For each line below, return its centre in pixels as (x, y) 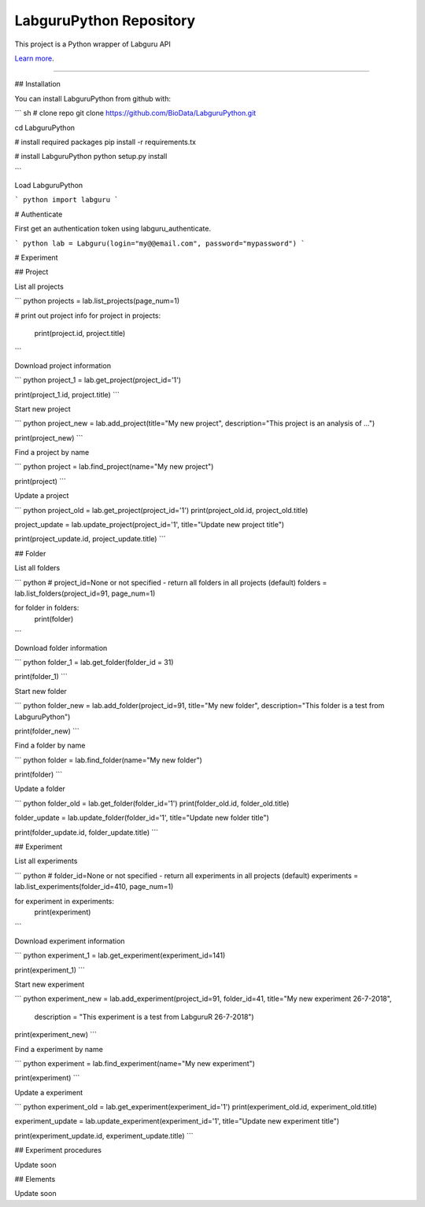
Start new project (42, 408)
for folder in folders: (47, 608)
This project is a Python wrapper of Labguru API (92, 44)
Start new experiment (50, 984)
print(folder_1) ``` (41, 677)
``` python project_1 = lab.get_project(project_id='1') (98, 380)
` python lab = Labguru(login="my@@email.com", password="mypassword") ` (160, 243)
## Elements (35, 1179)
